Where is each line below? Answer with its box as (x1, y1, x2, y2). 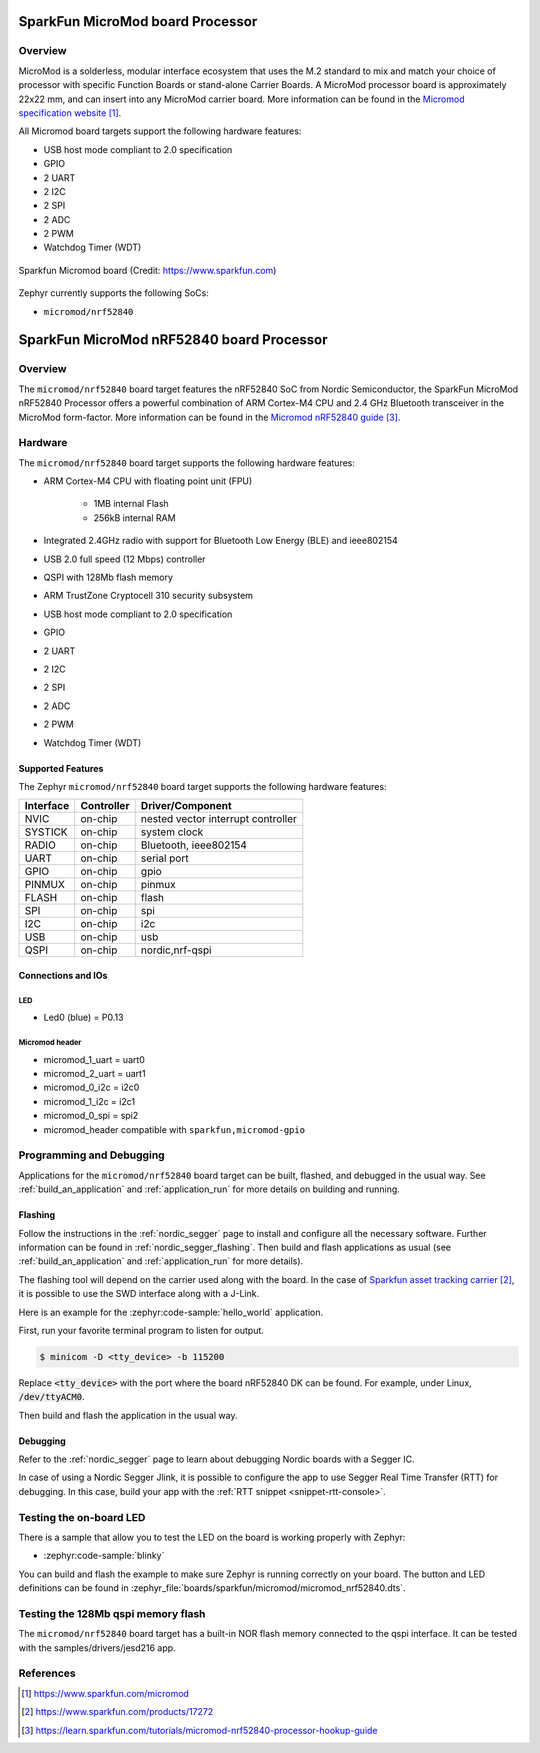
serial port (140, 851, 189, 865)
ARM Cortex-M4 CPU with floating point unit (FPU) (43, 475, 253, 487)
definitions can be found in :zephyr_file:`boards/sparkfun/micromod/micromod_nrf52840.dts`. (18, 1582, 406, 1594)
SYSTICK (24, 825, 69, 839)
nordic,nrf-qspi (140, 943, 212, 957)
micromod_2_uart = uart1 (43, 1068, 146, 1080)
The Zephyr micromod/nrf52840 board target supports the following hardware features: (18, 780, 387, 792)
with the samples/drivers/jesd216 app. (18, 1641, 176, 1654)
